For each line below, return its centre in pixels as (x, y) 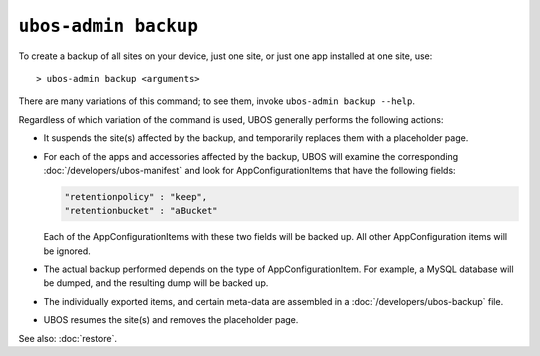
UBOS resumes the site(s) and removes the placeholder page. (171, 320)
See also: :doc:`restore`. (67, 338)
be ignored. (67, 251)
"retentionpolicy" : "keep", (136, 196)
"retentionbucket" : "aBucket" (141, 211)
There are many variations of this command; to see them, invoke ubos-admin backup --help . (216, 101)
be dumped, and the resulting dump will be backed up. (156, 283)
